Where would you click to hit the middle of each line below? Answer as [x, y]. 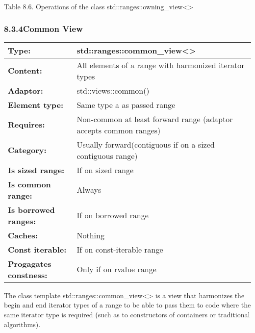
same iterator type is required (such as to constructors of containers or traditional [127, 314]
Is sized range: [36, 170]
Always [89, 190]
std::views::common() [113, 90]
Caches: [23, 235]
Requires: [26, 125]
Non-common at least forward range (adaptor [155, 119]
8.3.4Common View [43, 28]
